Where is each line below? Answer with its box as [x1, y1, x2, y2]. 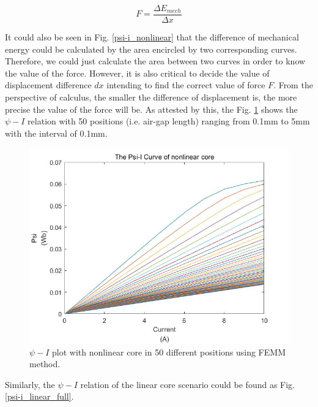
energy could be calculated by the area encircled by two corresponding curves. [5, 42, 297, 55]
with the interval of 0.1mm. [5, 126, 108, 139]
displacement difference [5, 78, 92, 91]
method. [29, 357, 61, 370]
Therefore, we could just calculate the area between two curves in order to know [5, 55, 306, 67]
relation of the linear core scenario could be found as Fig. [80, 378, 295, 390]
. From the [273, 78, 313, 91]
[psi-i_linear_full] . [5, 390, 74, 403]
